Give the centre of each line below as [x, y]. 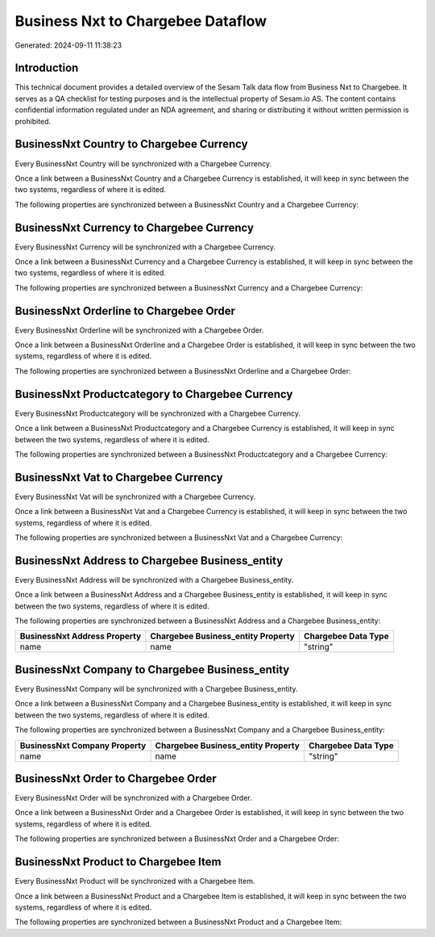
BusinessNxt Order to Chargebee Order [116, 778]
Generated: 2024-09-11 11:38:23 [68, 45]
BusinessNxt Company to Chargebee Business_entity [152, 669]
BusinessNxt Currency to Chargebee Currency [134, 227]
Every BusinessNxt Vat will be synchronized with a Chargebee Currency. [135, 496]
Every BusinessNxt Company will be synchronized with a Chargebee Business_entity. [156, 689]
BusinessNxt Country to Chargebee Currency [132, 144]
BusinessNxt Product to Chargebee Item [118, 862]
